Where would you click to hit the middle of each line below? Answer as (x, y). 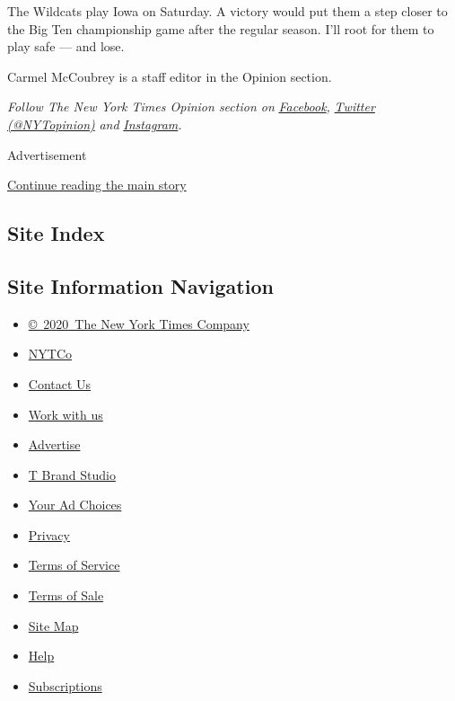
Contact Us (60, 383)
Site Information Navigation (140, 285)
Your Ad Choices (75, 505)
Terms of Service (74, 565)
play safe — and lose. (66, 46)
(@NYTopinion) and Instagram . (95, 124)
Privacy (49, 534)
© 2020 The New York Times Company (139, 323)
